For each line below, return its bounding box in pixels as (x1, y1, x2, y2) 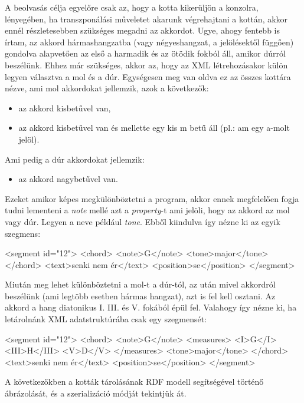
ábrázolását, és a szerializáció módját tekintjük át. (5, 387, 187, 399)
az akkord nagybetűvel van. (18, 173, 118, 185)
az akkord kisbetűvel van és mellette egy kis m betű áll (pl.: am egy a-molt (18, 121, 290, 134)
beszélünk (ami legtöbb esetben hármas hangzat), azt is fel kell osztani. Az (5, 289, 276, 302)
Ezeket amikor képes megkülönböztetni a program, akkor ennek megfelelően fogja (5, 192, 299, 204)
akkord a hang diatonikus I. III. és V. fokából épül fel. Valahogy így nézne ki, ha (5, 301, 297, 313)
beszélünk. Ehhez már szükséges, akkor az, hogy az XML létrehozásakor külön (5, 58, 288, 71)
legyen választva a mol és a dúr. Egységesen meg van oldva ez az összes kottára (5, 70, 291, 82)
